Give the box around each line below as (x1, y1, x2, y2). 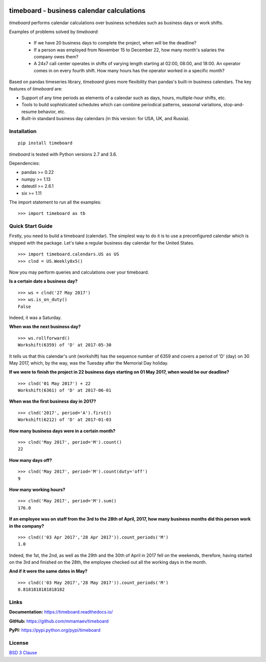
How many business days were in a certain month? (9, 428, 116, 434)
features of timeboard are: (9, 85, 63, 91)
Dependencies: (9, 160, 40, 166)
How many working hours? (9, 487, 66, 493)
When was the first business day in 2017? (9, 398, 96, 405)
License (9, 639, 29, 646)
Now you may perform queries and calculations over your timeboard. (9, 269, 149, 275)
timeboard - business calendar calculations (9, 6, 146, 15)
